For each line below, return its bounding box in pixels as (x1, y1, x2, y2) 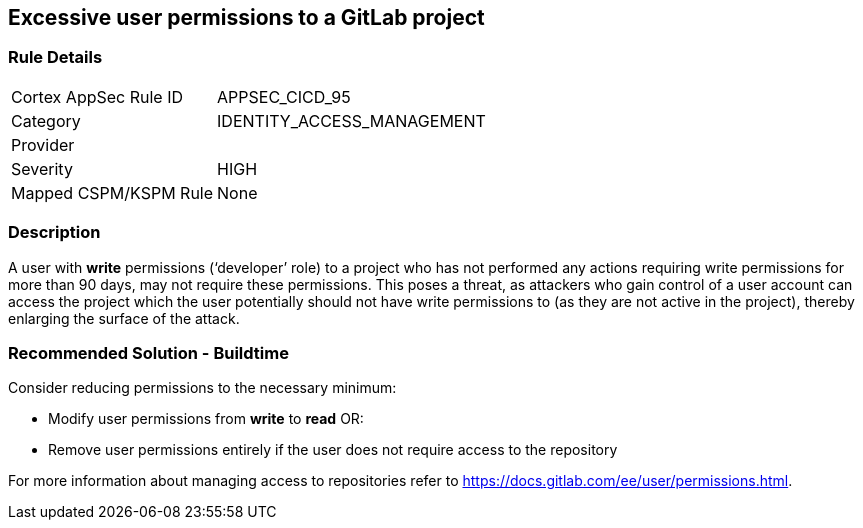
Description (8, 222, 101, 243)
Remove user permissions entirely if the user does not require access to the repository (48, 441, 618, 459)
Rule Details (8, 47, 103, 68)
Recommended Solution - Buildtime (8, 342, 289, 363)
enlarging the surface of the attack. (8, 309, 240, 327)
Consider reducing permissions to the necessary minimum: (8, 379, 397, 397)
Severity (11, 158, 73, 179)
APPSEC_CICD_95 (217, 86, 351, 107)
